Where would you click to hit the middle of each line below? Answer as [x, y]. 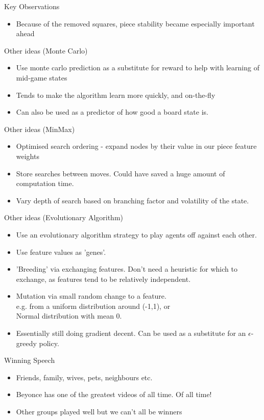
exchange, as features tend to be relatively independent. [103, 279]
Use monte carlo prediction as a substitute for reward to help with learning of [138, 68]
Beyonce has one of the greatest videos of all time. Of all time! [114, 394]
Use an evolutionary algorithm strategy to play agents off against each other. [136, 234]
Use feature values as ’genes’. [61, 252]
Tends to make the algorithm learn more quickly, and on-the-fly [116, 95]
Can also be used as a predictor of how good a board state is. [112, 112]
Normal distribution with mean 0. [69, 316]
